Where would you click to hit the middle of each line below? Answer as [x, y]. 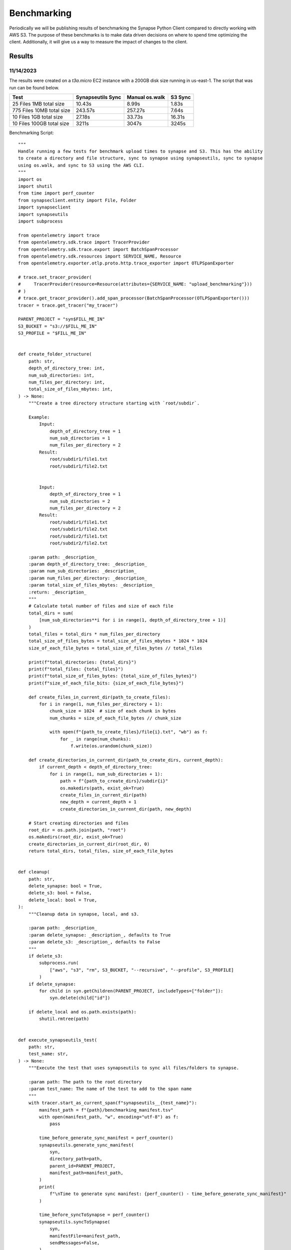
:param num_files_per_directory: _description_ [88, 578]
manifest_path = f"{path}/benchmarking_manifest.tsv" [106, 1110]
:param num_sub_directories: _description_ [82, 571]
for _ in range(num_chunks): [96, 739]
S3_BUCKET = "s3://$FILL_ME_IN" [58, 326]
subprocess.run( [59, 963]
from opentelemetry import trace [59, 235]
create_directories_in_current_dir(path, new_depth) [126, 809]
